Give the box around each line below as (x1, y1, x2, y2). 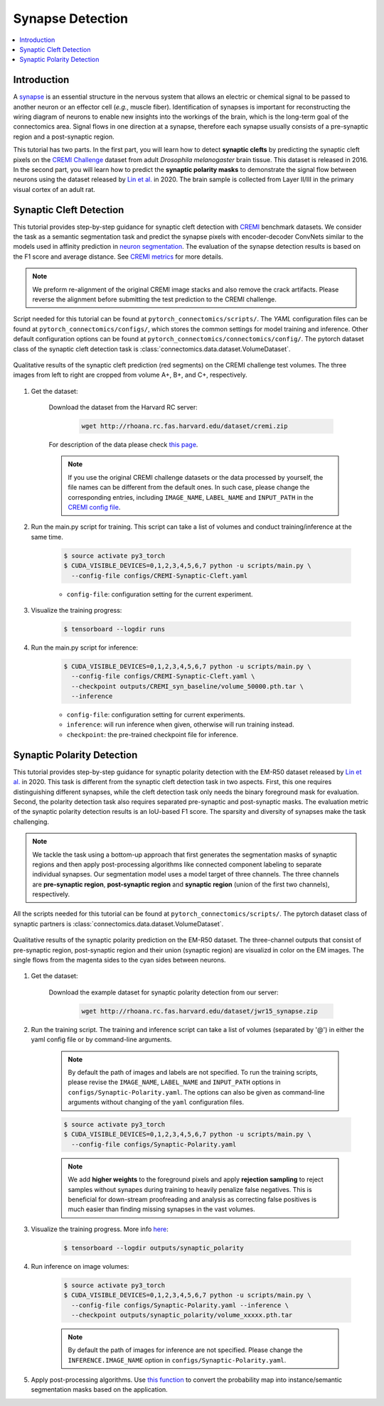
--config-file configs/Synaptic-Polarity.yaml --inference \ (71, 1301, 289, 1309)
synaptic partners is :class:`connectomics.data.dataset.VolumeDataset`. (13, 919, 224, 928)
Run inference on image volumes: (31, 1262, 129, 1270)
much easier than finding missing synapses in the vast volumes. (68, 1205, 255, 1213)
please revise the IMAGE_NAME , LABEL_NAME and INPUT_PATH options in (68, 1078, 281, 1087)
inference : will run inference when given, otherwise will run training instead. (66, 720, 294, 729)
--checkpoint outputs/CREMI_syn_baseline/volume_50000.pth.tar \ (71, 682, 304, 690)
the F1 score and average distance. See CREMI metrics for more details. (13, 252, 223, 261)
